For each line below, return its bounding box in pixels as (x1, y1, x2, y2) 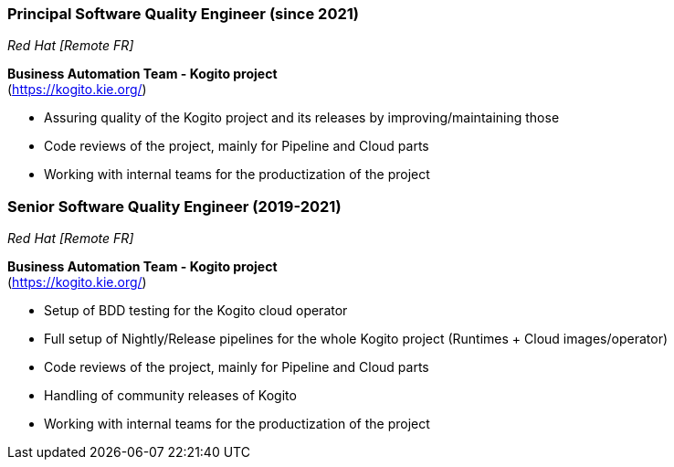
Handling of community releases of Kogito (44, 387, 297, 404)
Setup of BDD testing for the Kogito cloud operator (44, 302, 348, 319)
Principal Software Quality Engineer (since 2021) (7, 5, 359, 23)
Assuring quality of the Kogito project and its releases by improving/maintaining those (44, 110, 560, 126)
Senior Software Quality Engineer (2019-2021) (7, 196, 342, 216)
